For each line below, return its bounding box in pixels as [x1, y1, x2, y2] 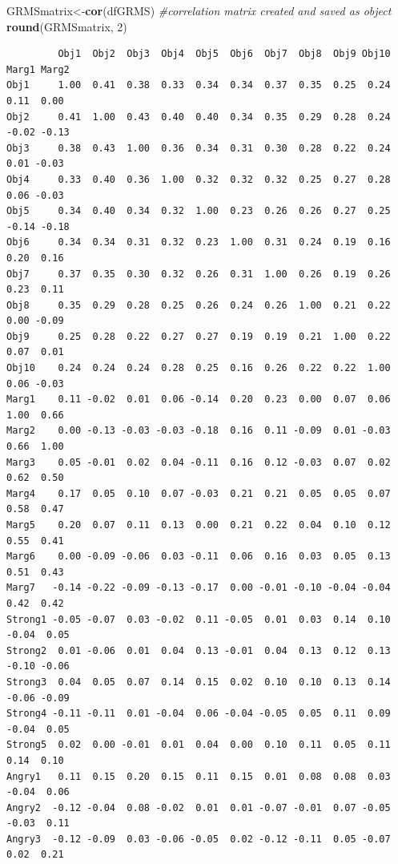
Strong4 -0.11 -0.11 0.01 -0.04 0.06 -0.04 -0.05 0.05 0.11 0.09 [6, 708, 391, 720]
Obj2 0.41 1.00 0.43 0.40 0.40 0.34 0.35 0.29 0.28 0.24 [6, 111, 391, 123]
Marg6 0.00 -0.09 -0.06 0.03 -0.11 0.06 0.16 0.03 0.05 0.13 [6, 551, 391, 563]
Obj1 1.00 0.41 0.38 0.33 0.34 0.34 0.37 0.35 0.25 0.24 [6, 79, 391, 91]
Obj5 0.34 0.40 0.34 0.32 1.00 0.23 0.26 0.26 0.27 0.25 [6, 205, 391, 217]
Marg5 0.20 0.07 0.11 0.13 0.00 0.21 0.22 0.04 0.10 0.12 [6, 519, 391, 531]
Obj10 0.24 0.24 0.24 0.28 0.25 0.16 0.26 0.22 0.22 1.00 [6, 362, 391, 374]
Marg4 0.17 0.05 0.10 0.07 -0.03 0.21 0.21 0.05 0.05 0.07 [6, 487, 391, 499]
